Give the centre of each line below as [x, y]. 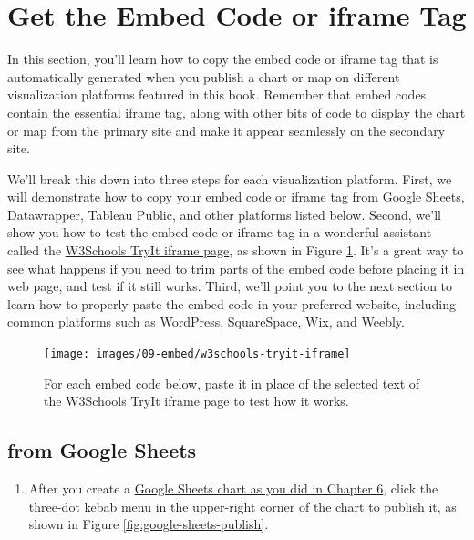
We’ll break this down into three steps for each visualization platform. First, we [230, 178]
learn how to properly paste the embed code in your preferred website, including [232, 303]
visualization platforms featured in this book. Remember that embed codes [217, 94]
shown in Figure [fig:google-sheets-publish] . [149, 524]
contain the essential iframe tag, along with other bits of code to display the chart [237, 112]
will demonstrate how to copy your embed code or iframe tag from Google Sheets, [236, 197]
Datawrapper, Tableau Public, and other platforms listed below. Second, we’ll [224, 214]
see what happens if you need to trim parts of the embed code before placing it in [236, 268]
